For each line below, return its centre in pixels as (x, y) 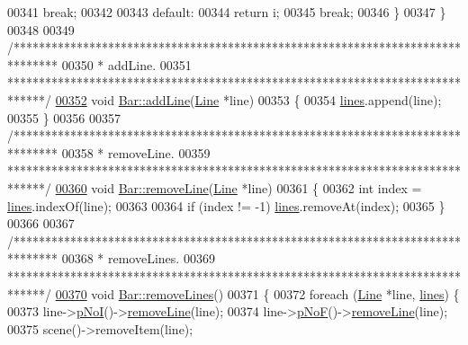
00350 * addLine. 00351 (126, 64)
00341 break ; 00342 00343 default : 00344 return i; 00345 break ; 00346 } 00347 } (227, 12)
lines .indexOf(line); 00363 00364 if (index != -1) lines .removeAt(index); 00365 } (226, 205)
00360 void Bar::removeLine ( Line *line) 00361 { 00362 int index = (238, 187)
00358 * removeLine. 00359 (136, 152)
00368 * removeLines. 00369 (138, 258)
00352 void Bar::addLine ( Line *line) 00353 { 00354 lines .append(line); (248, 99)
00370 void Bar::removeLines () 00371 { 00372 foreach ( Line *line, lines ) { (257, 293)
